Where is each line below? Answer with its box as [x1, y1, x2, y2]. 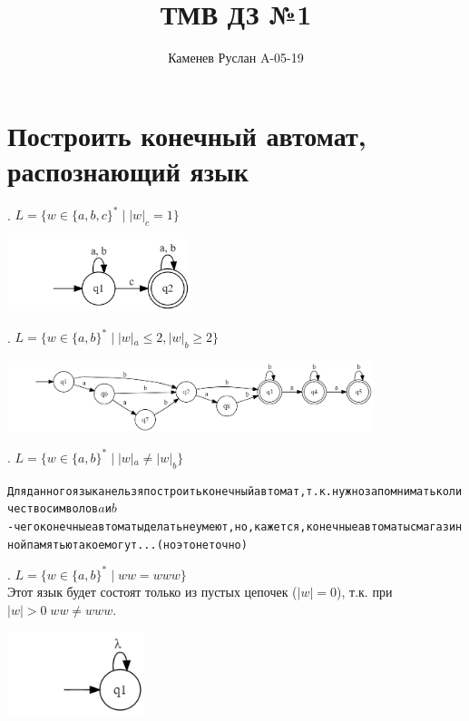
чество [7, 502, 46, 516]
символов [45, 502, 99, 516]
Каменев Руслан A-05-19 [168, 48, 304, 67]
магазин [416, 521, 463, 534]
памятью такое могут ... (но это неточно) [26, 538, 248, 551]
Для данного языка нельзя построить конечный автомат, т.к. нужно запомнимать [7, 484, 436, 498]
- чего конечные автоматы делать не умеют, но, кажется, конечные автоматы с [7, 521, 417, 534]
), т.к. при [337, 582, 393, 601]
